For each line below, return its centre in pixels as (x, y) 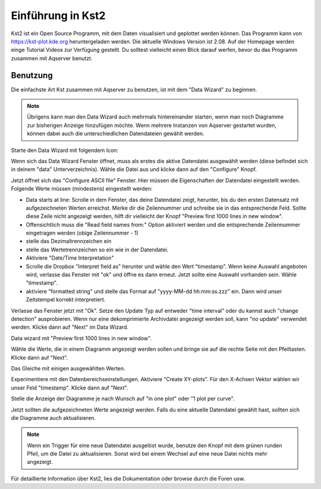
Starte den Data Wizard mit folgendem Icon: (65, 150)
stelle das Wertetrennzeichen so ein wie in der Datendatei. (97, 250)
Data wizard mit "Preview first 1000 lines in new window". (81, 338)
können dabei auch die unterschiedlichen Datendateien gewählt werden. (116, 133)
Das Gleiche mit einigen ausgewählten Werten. (68, 368)
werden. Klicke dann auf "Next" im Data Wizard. (70, 327)
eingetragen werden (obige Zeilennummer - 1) (82, 233)
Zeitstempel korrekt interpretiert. (66, 300)
